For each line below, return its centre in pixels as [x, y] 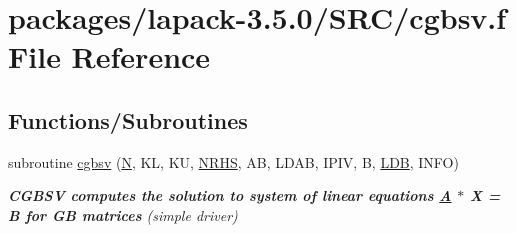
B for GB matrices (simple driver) [123, 214]
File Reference [109, 56]
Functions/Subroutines [128, 119]
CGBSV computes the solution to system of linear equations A [230, 195]
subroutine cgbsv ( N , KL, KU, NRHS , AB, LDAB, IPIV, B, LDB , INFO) [233, 161]
